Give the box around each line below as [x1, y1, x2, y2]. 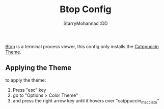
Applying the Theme [5, 63, 72, 72]
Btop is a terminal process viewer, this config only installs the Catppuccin [5, 43, 159, 49]
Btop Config [60, 4, 112, 15]
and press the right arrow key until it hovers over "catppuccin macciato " [12, 97, 159, 105]
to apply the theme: [5, 77, 46, 83]
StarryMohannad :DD [63, 20, 108, 26]
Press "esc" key [12, 87, 46, 93]
